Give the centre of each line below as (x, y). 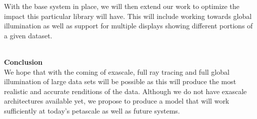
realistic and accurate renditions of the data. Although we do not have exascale (125, 91)
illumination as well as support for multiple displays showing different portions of (128, 26)
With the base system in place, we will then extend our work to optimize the (122, 6)
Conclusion (23, 61)
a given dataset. (28, 35)
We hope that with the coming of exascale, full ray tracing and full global (117, 71)
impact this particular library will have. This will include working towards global (128, 16)
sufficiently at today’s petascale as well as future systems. (92, 110)
